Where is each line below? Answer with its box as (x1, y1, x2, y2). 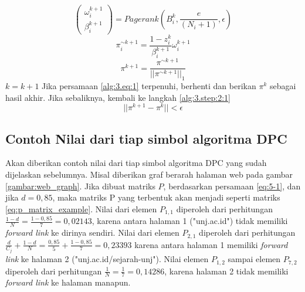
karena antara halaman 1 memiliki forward (134, 238, 288, 250)
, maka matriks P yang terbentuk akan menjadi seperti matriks (52, 191, 280, 203)
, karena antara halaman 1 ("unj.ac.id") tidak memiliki (91, 215, 288, 227)
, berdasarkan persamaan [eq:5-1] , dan (163, 179, 301, 192)
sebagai (269, 80, 296, 91)
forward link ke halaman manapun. (5, 276, 131, 288)
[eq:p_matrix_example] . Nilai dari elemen (5, 202, 157, 215)
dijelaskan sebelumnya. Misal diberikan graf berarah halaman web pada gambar (5, 168, 293, 181)
